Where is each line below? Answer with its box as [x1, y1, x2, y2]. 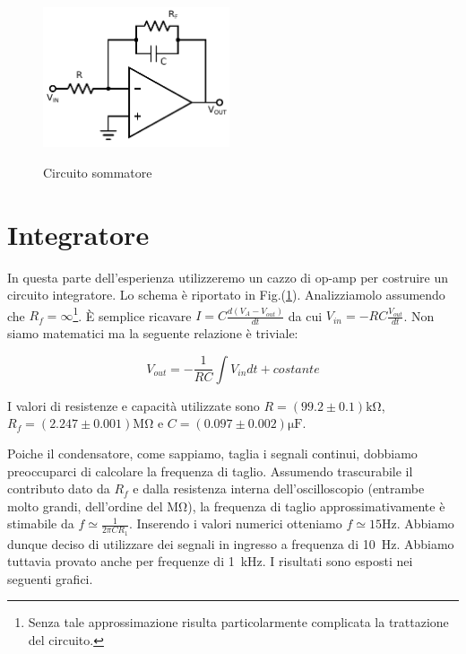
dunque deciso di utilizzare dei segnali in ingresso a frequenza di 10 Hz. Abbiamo [7, 534, 454, 553]
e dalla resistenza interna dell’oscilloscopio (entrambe [133, 479, 425, 498]
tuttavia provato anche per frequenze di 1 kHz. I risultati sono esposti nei [7, 552, 413, 571]
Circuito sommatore [43, 162, 152, 181]
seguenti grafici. [7, 569, 93, 588]
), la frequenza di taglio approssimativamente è [187, 496, 445, 515]
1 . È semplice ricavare [73, 303, 192, 325]
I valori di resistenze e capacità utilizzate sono [7, 396, 260, 414]
